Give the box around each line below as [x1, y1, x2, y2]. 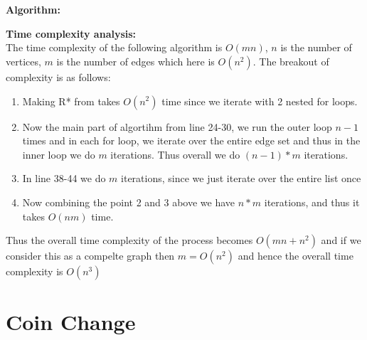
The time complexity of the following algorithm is [6, 40, 223, 55]
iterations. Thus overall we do [110, 147, 240, 161]
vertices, [6, 53, 41, 68]
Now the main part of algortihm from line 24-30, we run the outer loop [22, 119, 332, 134]
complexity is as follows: [6, 69, 111, 84]
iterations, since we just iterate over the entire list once [121, 171, 361, 186]
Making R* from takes [22, 93, 120, 108]
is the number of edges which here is [56, 53, 215, 68]
